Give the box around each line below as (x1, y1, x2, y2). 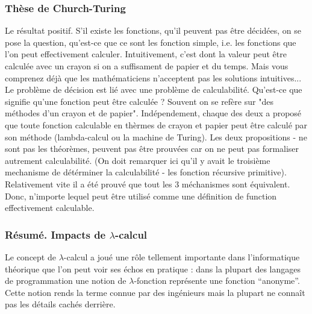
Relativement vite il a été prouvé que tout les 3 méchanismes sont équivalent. (5, 177, 290, 190)
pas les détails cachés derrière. (5, 298, 116, 310)
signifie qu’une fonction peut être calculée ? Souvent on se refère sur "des (5, 95, 273, 107)
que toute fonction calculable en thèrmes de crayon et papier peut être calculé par (5, 118, 307, 131)
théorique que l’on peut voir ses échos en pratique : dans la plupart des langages (5, 262, 301, 275)
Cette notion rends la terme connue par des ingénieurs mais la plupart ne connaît (5, 286, 305, 298)
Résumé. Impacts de (5, 227, 106, 242)
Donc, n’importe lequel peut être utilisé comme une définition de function (5, 189, 277, 202)
